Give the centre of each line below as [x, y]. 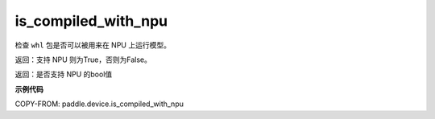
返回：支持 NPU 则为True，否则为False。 [83, 59]
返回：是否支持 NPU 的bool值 [64, 74]
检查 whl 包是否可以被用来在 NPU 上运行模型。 [93, 45]
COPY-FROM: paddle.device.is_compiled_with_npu [99, 104]
